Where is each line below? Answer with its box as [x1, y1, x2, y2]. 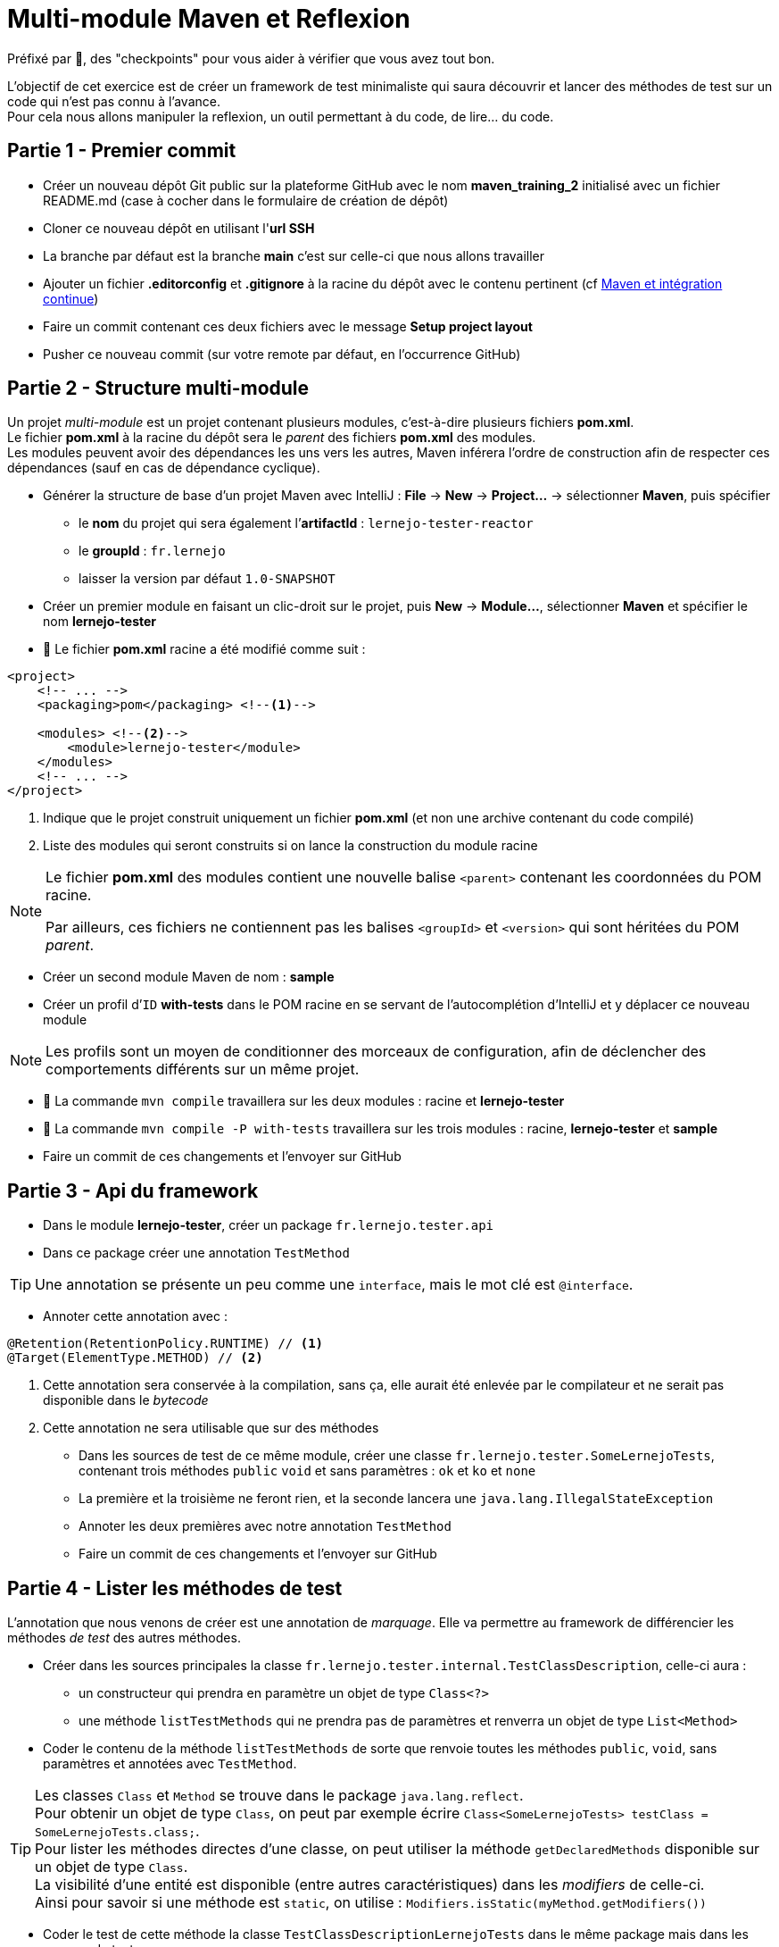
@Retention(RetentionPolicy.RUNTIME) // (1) [7, 1336, 324, 1351]
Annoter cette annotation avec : [43, 1308, 228, 1324]
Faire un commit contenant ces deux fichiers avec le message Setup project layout [43, 318, 533, 334]
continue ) [43, 290, 99, 306]
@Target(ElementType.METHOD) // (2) [7, 1350, 263, 1366]
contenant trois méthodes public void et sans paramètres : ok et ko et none [79, 1463, 536, 1479]
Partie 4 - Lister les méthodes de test [7, 1576, 343, 1600]
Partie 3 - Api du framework [7, 1179, 259, 1202]
